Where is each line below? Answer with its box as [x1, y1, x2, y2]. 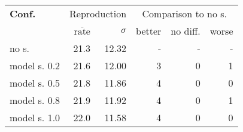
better [136, 24, 162, 38]
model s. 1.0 [10, 110, 60, 124]
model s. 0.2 [10, 59, 60, 72]
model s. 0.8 [10, 93, 60, 107]
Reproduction [69, 7, 127, 20]
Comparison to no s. [142, 7, 227, 20]
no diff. [171, 24, 201, 38]
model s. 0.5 [10, 76, 60, 90]
